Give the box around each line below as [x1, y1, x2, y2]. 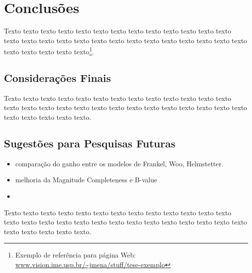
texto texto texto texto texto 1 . [4, 45, 94, 56]
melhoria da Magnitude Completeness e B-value [15, 175, 157, 185]
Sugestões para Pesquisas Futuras [4, 135, 175, 150]
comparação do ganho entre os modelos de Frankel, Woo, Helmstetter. [15, 158, 223, 168]
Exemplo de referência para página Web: [15, 250, 136, 260]
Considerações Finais [4, 70, 111, 85]
